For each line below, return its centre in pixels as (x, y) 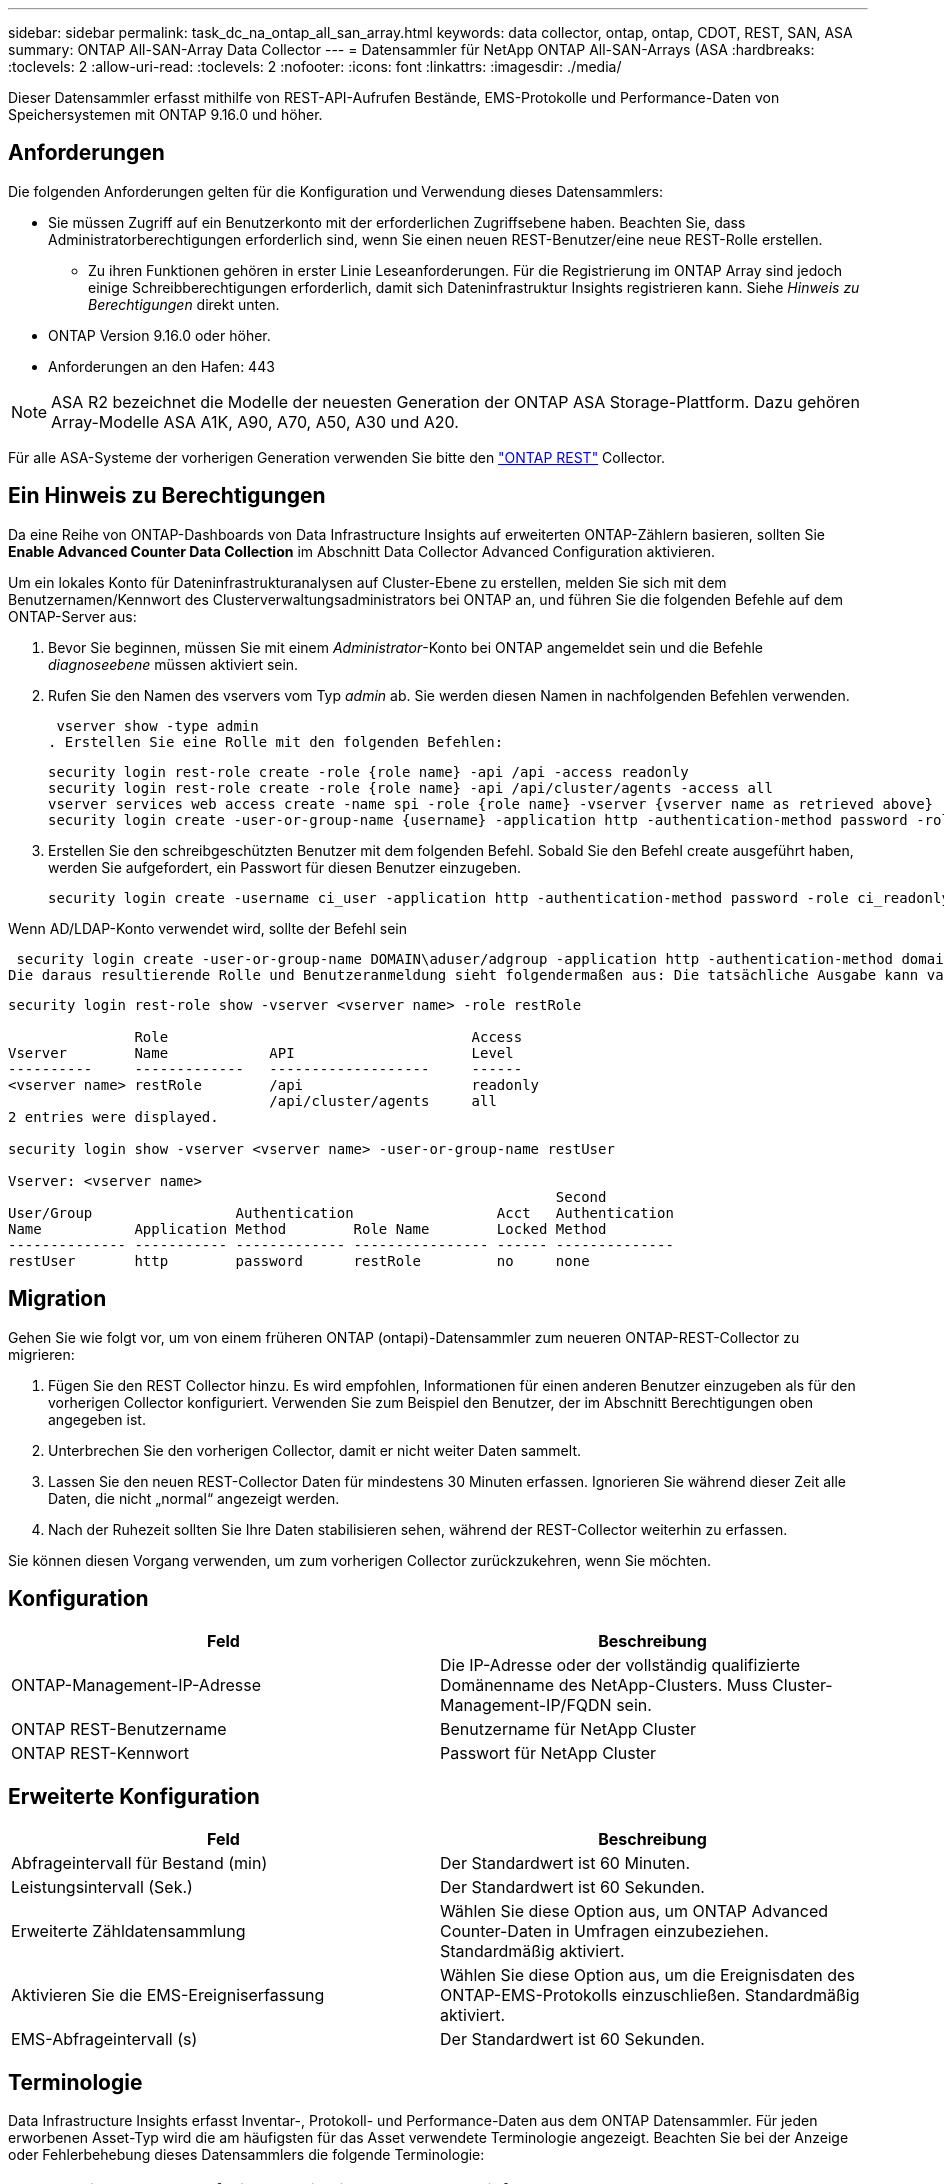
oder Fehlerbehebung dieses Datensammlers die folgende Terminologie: (246, 2155)
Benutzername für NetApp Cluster (568, 1729)
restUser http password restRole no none (299, 1260)
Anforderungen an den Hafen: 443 (161, 366)
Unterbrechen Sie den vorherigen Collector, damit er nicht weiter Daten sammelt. (314, 1450)
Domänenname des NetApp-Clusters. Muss (604, 1685)
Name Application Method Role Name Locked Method (307, 1228)
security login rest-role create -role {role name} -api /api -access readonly (368, 771)
